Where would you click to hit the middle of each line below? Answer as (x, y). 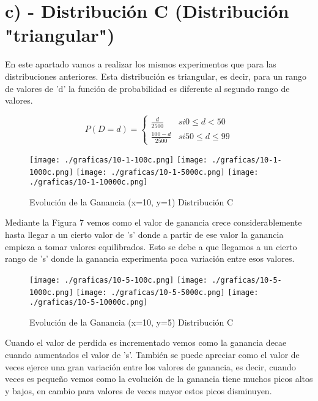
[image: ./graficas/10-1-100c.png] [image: (119, 160)
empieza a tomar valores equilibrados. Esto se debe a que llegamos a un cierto (151, 246)
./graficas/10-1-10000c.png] (89, 182)
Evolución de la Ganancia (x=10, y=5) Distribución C (131, 322)
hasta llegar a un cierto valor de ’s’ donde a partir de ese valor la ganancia (144, 235)
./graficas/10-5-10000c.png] (89, 303)
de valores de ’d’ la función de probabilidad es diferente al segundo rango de (147, 88)
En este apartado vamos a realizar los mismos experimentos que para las (141, 64)
